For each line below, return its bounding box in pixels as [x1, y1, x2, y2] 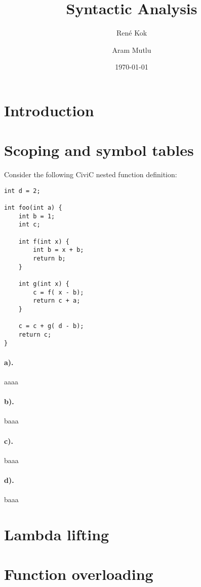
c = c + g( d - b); [18, 322, 84, 330]
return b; [33, 255, 66, 263]
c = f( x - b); [33, 288, 84, 296]
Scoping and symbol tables [4, 140, 194, 160]
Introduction [4, 100, 94, 120]
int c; [18, 221, 41, 229]
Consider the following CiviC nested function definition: [4, 169, 177, 180]
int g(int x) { [18, 280, 69, 288]
